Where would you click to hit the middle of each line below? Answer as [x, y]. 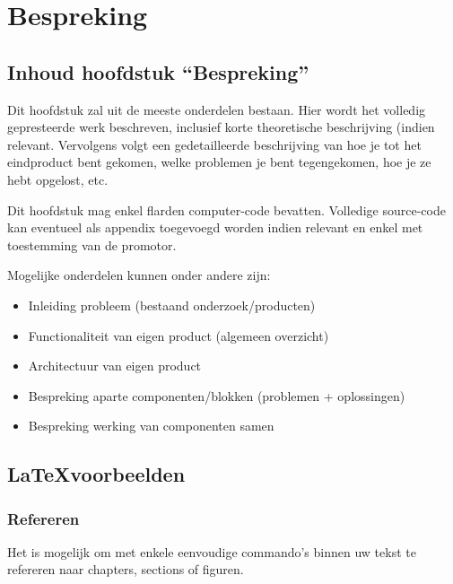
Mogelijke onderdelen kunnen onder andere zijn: [139, 275]
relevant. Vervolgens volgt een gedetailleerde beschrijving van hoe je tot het [214, 144]
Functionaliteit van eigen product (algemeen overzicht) [179, 335]
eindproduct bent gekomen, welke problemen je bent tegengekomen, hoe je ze [219, 162]
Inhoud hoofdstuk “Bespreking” [158, 71]
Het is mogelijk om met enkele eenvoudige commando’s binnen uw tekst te [212, 551]
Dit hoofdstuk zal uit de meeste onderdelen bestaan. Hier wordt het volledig [217, 109]
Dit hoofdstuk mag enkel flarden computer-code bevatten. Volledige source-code [226, 209]
